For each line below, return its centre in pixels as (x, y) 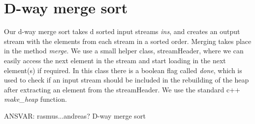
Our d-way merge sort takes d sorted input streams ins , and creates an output (122, 31)
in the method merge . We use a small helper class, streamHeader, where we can (124, 51)
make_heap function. (35, 99)
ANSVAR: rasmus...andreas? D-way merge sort (75, 115)
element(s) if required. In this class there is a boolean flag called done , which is (123, 70)
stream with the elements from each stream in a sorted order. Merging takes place (128, 41)
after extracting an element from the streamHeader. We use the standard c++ (122, 89)
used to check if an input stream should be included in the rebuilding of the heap (127, 80)
